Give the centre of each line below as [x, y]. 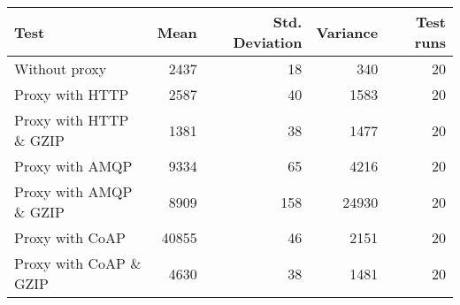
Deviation [268, 42]
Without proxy [61, 69]
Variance [347, 32]
